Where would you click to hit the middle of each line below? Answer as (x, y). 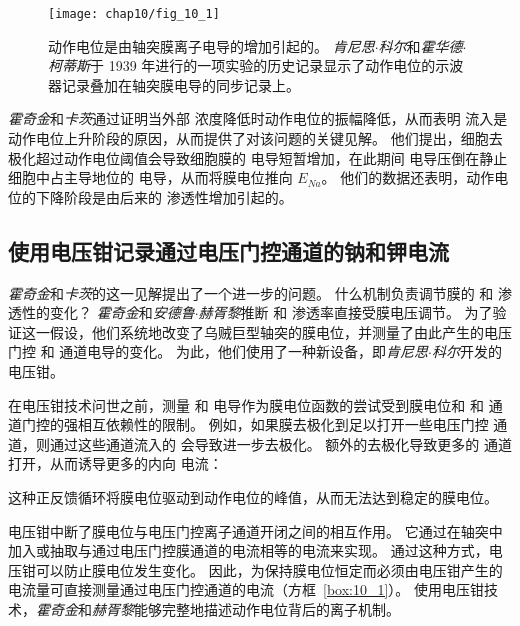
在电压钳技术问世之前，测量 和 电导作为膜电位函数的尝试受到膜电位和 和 (246, 404)
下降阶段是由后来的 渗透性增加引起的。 (164, 196)
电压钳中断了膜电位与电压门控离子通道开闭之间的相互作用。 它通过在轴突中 (255, 530)
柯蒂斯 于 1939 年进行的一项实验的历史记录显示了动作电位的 (242, 65)
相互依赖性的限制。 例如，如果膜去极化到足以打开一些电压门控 (283, 424)
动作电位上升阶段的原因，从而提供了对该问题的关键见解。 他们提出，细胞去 (255, 138)
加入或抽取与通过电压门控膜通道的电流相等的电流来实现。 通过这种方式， (248, 550)
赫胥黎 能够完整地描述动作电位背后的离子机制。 (246, 608)
